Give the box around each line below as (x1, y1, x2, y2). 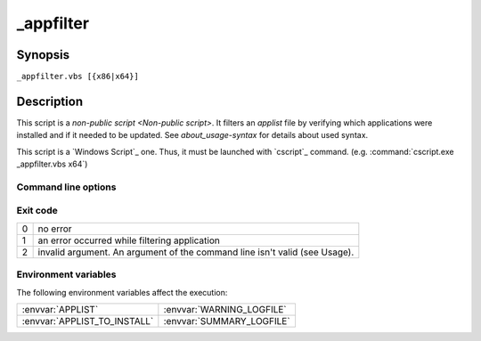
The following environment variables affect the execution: (16, 287, 228, 297)
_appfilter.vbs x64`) (16, 158, 88, 169)
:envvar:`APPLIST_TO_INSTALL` (21, 314, 154, 327)
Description (16, 93, 84, 109)
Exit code (16, 205, 58, 217)
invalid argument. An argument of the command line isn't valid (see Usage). (37, 246, 355, 258)
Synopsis (16, 47, 70, 62)
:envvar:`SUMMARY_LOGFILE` (163, 314, 290, 327)
